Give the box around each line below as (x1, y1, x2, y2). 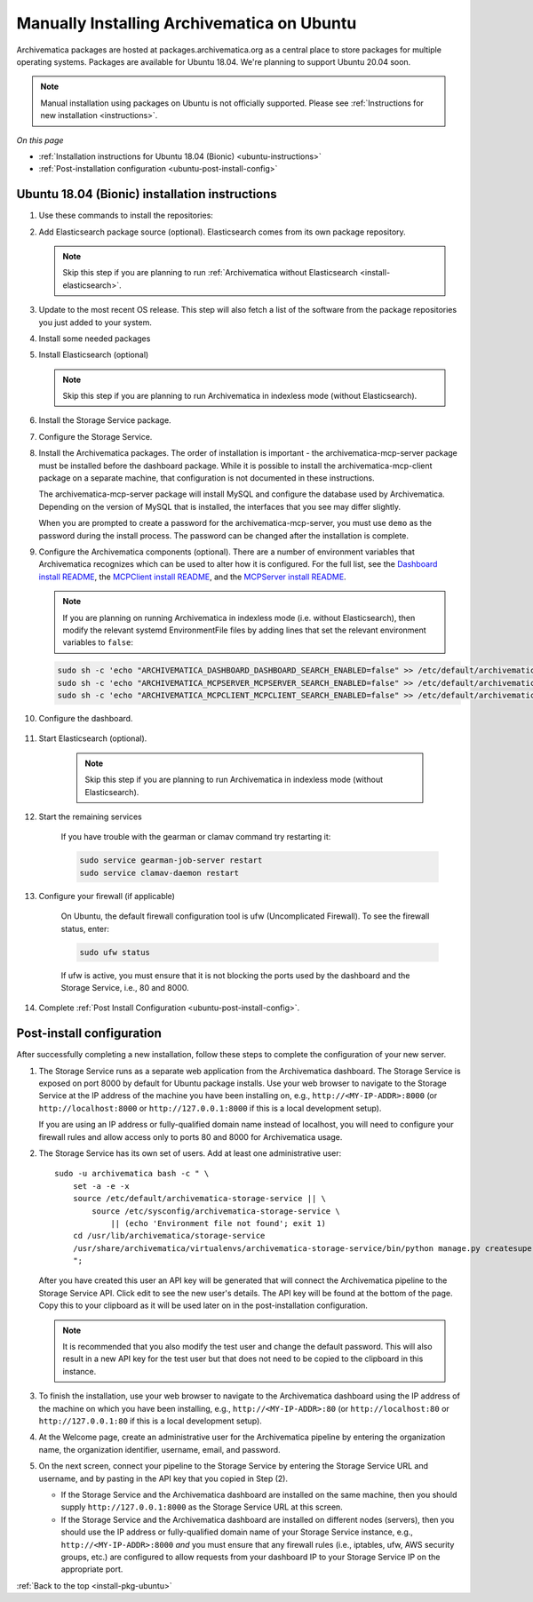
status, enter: (60, 923, 110, 934)
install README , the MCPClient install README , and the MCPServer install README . (38, 571, 346, 582)
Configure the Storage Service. (38, 431, 153, 442)
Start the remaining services (38, 811, 142, 822)
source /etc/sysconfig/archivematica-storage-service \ (91, 1206, 341, 1216)
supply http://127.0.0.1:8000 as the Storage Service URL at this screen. (60, 1502, 344, 1512)
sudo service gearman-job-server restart (79, 856, 263, 865)
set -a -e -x (72, 1181, 130, 1191)
